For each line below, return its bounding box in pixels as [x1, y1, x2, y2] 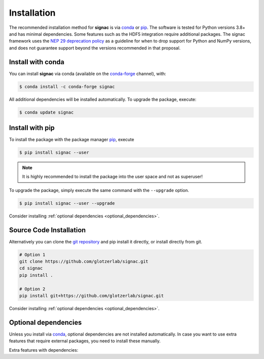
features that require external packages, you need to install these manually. [9, 338, 161, 344]
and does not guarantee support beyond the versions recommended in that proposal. [9, 45, 181, 51]
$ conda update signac [19, 109, 74, 115]
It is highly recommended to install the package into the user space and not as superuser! [22, 174, 203, 180]
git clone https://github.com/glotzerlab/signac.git [19, 259, 149, 264]
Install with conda [9, 58, 65, 66]
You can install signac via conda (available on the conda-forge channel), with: [9, 71, 166, 76]
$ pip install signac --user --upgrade [19, 200, 115, 206]
